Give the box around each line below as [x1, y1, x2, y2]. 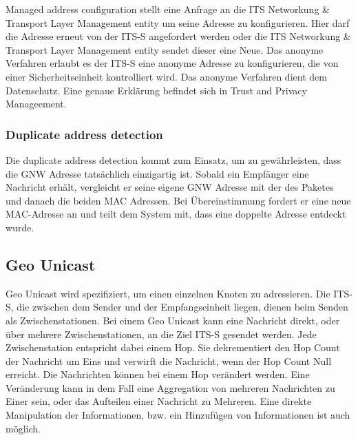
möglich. [6, 421, 41, 435]
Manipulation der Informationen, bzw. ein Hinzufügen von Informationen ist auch [6, 408, 350, 422]
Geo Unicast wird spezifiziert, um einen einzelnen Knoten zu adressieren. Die [6, 286, 330, 300]
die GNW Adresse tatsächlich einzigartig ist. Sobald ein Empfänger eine [6, 166, 309, 180]
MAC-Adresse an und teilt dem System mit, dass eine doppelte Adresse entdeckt [6, 207, 346, 221]
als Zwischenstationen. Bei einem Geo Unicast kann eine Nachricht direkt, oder [6, 313, 340, 327]
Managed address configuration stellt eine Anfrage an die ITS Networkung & [6, 2, 330, 16]
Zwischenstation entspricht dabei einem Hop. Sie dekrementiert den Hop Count [6, 340, 340, 355]
